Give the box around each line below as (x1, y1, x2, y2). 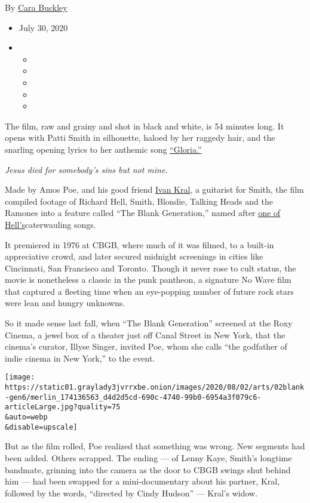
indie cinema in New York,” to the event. (5, 351, 155, 364)
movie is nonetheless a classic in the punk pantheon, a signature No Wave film (5, 273, 291, 286)
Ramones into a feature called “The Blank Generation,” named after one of (5, 206, 281, 219)
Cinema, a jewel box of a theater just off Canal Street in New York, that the (5, 328, 286, 341)
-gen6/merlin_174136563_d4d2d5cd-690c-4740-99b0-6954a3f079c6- (5, 393, 262, 402)
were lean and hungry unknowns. (5, 297, 125, 309)
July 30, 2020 (19, 21, 68, 33)
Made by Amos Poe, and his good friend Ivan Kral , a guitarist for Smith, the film (5, 183, 304, 196)
